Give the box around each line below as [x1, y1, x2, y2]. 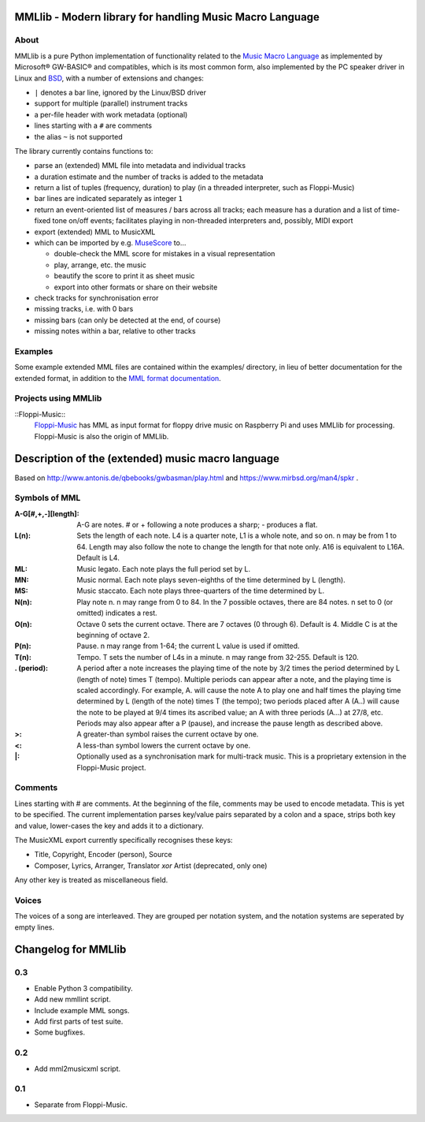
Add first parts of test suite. [34, 1016, 124, 1026]
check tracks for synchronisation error [34, 293, 159, 303]
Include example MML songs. [34, 1005, 130, 1015]
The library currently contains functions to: [14, 146, 153, 155]
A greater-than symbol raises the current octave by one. [76, 729, 259, 739]
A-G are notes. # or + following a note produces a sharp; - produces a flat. [76, 520, 318, 530]
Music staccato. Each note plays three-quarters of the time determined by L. [76, 586, 325, 595]
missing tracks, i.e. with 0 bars [34, 304, 134, 314]
